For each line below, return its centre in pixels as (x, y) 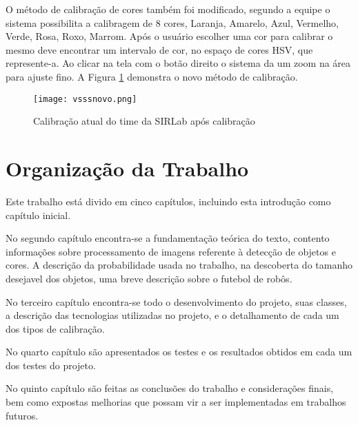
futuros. (22, 415)
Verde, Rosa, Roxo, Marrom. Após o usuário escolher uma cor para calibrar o (169, 36)
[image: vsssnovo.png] (85, 99)
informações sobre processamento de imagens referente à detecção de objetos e (171, 251)
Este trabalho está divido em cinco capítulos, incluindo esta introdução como (168, 201)
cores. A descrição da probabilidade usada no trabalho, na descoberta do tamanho (179, 265)
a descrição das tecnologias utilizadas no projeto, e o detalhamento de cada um (172, 315)
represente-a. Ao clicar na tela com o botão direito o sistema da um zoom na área (178, 63)
